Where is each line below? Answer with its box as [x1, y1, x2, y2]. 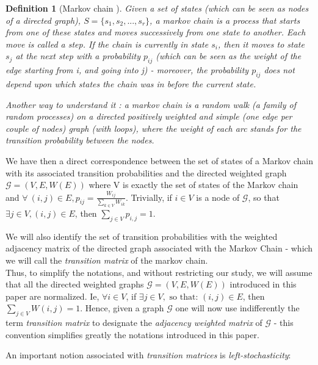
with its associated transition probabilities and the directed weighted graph [5, 166, 287, 179]
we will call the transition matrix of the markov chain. [5, 253, 208, 266]
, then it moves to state [217, 37, 305, 50]
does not [264, 63, 295, 76]
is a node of [196, 190, 240, 203]
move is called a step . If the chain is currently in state [5, 37, 209, 50]
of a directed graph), [5, 13, 81, 26]
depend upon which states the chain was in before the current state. [5, 77, 256, 90]
